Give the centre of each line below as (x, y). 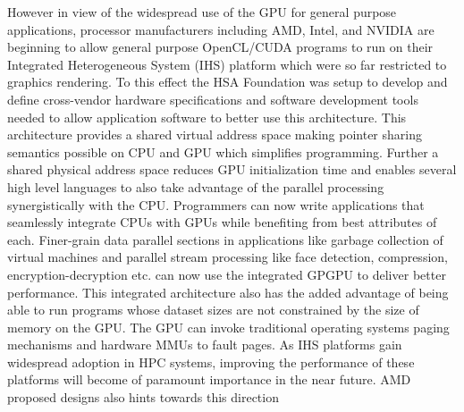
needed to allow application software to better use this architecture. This (207, 117)
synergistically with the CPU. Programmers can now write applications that (216, 204)
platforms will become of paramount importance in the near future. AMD (209, 379)
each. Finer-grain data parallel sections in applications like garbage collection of (225, 239)
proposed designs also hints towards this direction (143, 397)
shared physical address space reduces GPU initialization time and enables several (232, 169)
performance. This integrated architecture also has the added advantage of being (228, 292)
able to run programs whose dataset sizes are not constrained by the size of (213, 310)
